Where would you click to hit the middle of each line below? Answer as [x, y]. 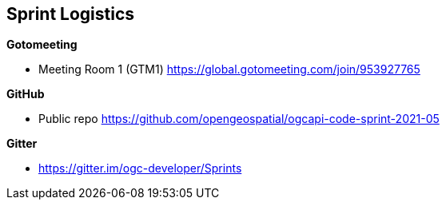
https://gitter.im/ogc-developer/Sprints [140, 168]
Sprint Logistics [71, 14]
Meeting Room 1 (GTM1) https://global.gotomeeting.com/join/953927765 [229, 69]
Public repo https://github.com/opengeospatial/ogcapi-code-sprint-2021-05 [239, 119]
